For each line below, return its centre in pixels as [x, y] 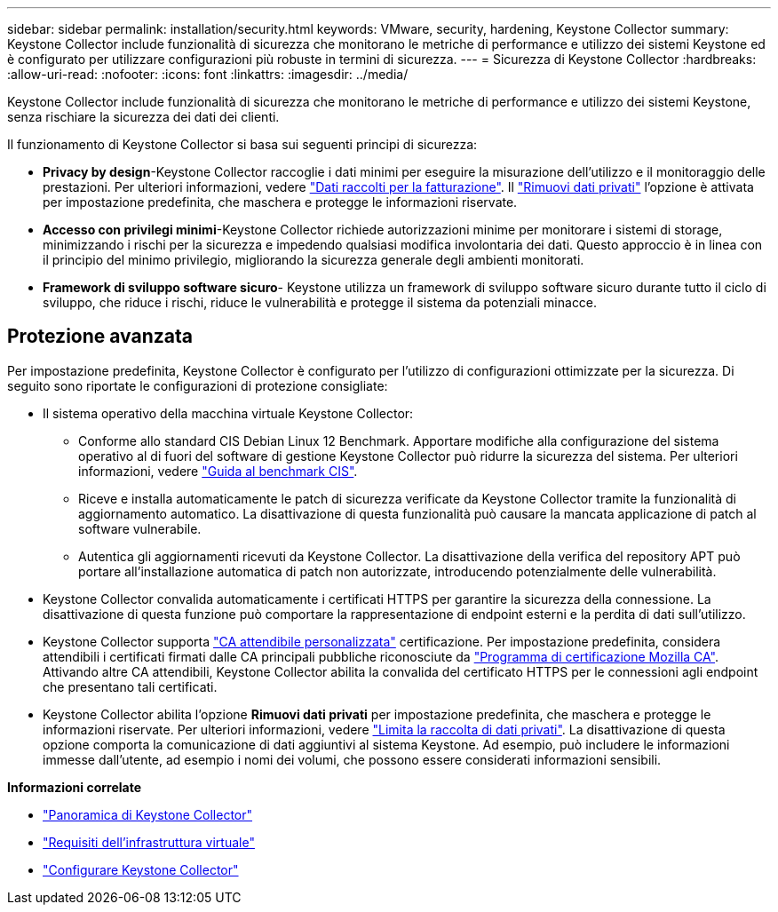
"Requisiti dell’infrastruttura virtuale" [149, 842]
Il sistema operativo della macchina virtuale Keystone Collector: [228, 413]
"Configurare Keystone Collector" [141, 869]
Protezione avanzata [100, 337]
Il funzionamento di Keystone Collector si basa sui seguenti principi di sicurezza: [242, 144]
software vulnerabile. [140, 528]
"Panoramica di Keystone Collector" [148, 814]
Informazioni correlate [75, 787]
